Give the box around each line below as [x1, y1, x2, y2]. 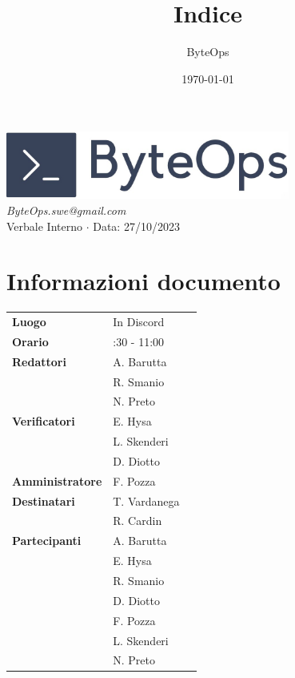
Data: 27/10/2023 [93, 217, 180, 234]
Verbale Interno [6, 217, 82, 234]
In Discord [113, 313, 165, 330]
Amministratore [12, 472, 102, 489]
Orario [12, 333, 49, 349]
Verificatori [12, 413, 75, 430]
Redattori [12, 353, 66, 369]
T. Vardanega [113, 492, 180, 509]
